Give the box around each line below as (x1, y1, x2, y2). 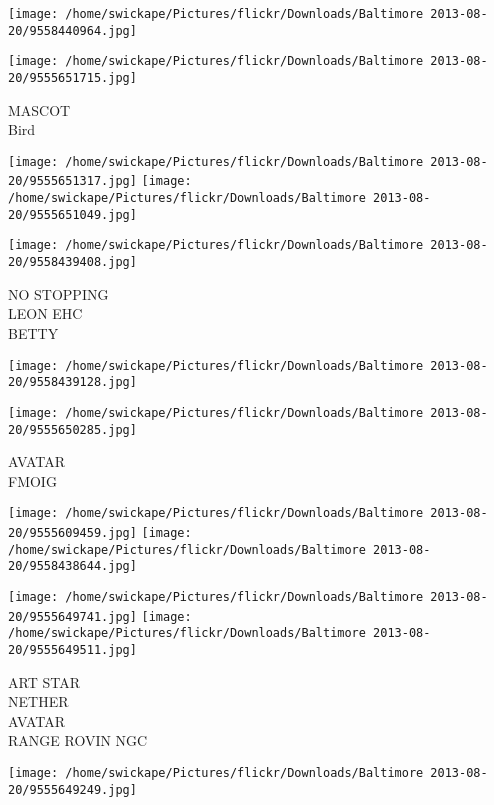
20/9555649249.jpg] (8, 782, 137, 797)
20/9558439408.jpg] (8, 255, 137, 270)
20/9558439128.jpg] (8, 375, 137, 390)
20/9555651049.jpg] (8, 207, 137, 222)
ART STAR (8, 671, 80, 692)
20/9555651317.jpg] (8, 174, 137, 189)
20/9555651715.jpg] (8, 70, 137, 85)
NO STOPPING (8, 283, 109, 304)
